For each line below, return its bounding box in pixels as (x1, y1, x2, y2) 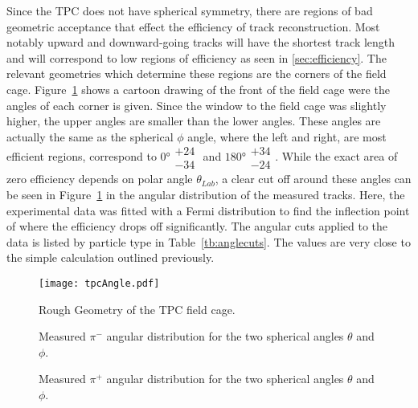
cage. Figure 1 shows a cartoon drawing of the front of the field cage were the (6, 80, 390, 97)
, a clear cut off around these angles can (215, 170, 412, 187)
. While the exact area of (275, 148, 398, 165)
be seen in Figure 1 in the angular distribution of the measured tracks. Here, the (6, 186, 405, 202)
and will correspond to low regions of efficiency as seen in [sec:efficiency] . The (6, 49, 387, 66)
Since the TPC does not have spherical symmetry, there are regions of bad (6, 2, 373, 18)
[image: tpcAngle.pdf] (39, 277, 160, 289)
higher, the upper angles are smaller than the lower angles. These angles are (6, 112, 381, 129)
